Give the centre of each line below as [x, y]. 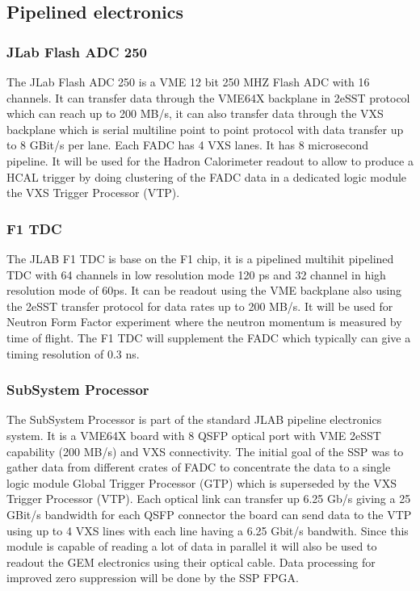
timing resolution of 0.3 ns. [73, 353]
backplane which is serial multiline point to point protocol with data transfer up [205, 129]
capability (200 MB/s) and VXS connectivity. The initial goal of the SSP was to [205, 451]
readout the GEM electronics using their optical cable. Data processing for [191, 562]
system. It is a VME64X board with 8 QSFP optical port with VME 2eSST [194, 435]
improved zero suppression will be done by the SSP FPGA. [153, 578]
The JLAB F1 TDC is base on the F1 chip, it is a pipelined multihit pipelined [200, 258]
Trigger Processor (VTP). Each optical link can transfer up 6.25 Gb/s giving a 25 [209, 499]
